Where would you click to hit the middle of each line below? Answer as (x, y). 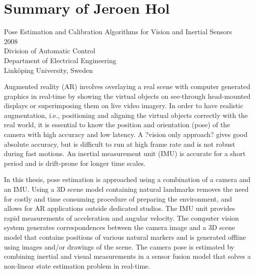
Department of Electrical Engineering (60, 60)
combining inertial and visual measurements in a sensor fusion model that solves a (127, 256)
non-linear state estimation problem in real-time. (77, 265)
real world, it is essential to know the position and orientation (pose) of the (117, 125)
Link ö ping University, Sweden (49, 70)
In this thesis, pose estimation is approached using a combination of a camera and (127, 179)
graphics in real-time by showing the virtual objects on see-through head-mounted (127, 96)
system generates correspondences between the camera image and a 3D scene (120, 227)
